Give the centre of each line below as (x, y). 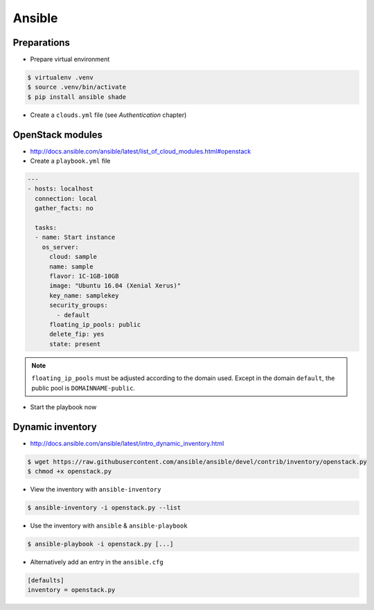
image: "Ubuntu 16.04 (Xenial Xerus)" (115, 286)
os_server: (60, 247)
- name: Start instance (75, 237)
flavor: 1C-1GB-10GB (84, 276)
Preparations (42, 43)
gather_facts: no (64, 208)
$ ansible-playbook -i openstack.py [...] (100, 544)
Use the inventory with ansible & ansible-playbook (109, 526)
